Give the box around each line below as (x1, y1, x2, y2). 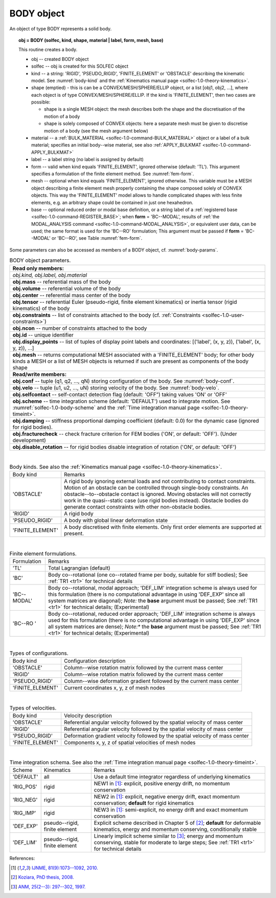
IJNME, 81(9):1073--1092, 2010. (31, 865, 98, 871)
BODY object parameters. (9, 257, 71, 264)
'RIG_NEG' (12, 797, 38, 804)
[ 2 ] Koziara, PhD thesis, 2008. (11, 874, 74, 881)
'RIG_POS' (12, 783, 38, 790)
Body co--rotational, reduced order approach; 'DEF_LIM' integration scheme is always (48, 610, 256, 617)
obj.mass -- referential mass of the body (12, 278, 111, 285)
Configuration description (64, 657, 126, 664)
